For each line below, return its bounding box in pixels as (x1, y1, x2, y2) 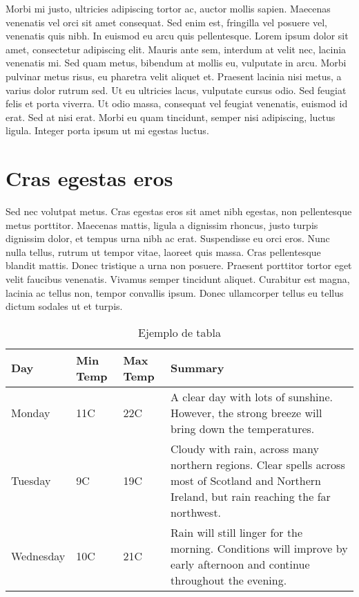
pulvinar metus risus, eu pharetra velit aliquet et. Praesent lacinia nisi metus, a (6, 68, 342, 83)
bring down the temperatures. (171, 420, 315, 437)
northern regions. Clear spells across (171, 456, 345, 472)
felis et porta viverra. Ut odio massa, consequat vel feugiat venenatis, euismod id (6, 96, 348, 111)
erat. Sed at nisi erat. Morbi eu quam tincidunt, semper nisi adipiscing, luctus (6, 109, 336, 124)
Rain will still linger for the (171, 524, 303, 540)
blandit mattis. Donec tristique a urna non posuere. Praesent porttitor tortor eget (6, 258, 352, 273)
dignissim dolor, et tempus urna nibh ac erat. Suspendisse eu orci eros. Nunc (6, 231, 330, 246)
